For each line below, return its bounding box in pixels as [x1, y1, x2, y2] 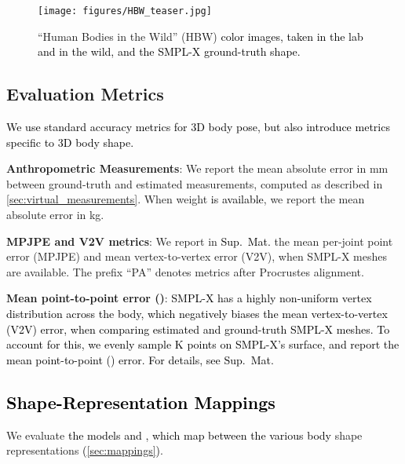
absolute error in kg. [6, 206, 104, 223]
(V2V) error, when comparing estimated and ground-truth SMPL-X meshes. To [6, 320, 390, 337]
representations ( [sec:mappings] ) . [6, 442, 163, 459]
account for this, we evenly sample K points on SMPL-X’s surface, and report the [6, 336, 400, 353]
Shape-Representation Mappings [6, 389, 275, 414]
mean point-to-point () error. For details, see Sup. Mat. [6, 351, 274, 367]
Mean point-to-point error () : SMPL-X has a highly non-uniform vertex [6, 290, 372, 306]
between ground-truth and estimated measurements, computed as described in [6, 175, 383, 192]
